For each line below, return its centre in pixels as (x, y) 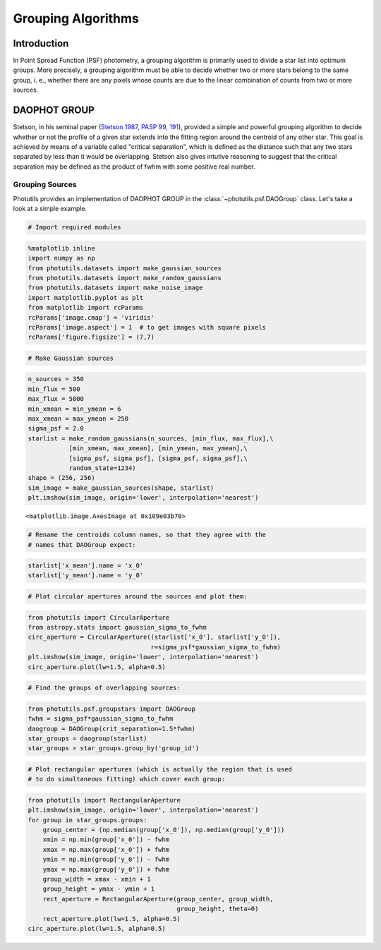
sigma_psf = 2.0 (56, 428)
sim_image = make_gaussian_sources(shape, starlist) (121, 488)
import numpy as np (61, 258)
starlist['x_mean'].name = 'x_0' (86, 566)
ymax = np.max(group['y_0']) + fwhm (106, 869)
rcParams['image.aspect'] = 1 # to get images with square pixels (147, 327)
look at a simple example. (50, 209)
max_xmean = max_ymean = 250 (78, 419)
